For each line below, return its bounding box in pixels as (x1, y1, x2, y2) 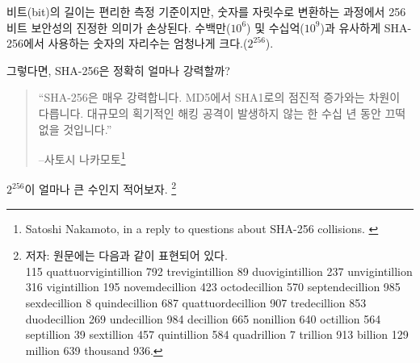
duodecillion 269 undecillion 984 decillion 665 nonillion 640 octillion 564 (25, 310, 381, 327)
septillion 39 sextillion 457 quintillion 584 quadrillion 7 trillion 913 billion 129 (25, 326, 409, 343)
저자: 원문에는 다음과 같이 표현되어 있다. (25, 247, 228, 264)
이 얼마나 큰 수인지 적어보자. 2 (24, 178, 177, 198)
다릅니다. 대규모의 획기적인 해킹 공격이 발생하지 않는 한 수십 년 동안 (38, 104, 381, 121)
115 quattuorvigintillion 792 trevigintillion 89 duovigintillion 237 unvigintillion (25, 262, 413, 279)
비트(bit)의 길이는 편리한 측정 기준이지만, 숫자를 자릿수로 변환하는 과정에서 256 (6, 3, 406, 19)
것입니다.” (63, 120, 112, 137)
